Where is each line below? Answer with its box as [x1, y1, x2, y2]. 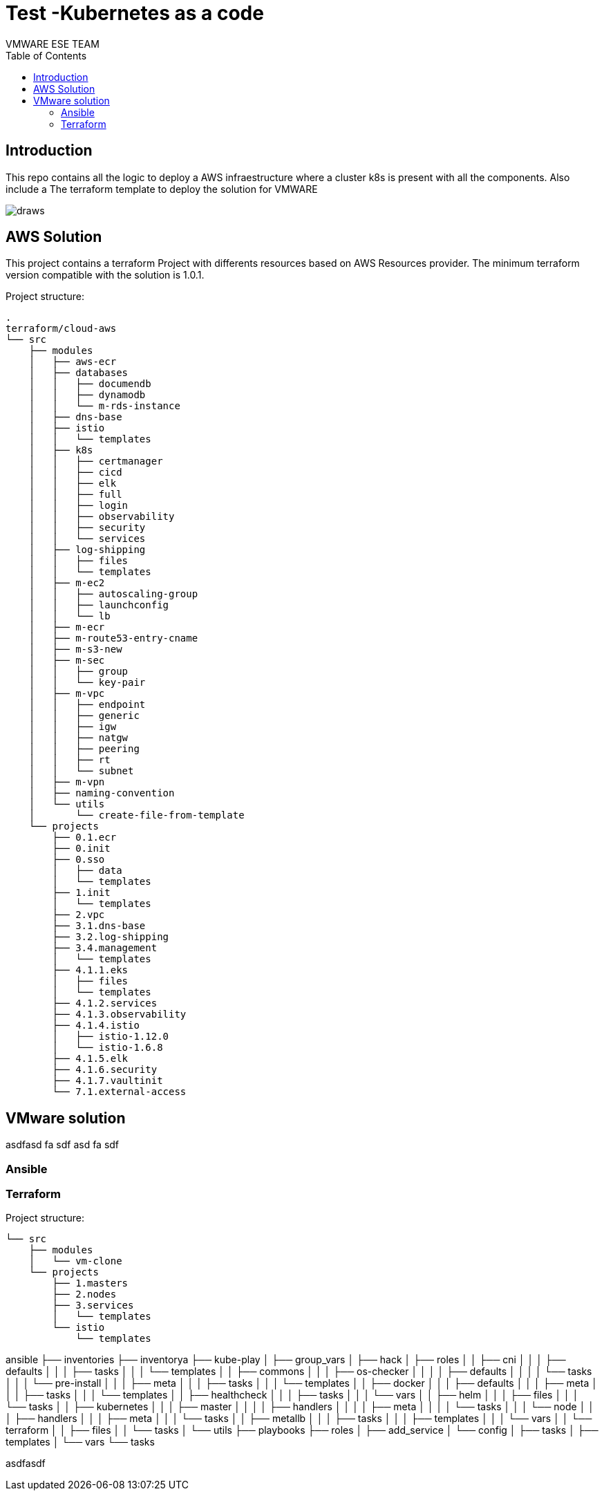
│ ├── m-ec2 [28, 577, 105, 589]
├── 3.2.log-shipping [52, 931, 169, 943]
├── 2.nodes [52, 1289, 117, 1300]
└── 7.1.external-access [52, 1086, 187, 1098]
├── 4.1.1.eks [52, 964, 129, 976]
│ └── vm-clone [28, 1255, 122, 1267]
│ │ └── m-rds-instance [28, 400, 180, 412]
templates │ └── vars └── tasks [6, 1436, 155, 1448]
